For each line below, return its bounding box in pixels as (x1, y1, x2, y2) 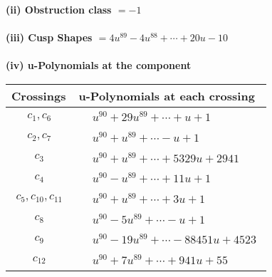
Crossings (11, 87, 66, 104)
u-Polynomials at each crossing (78, 87, 255, 104)
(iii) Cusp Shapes (6, 30, 93, 45)
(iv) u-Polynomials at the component (6, 58, 192, 73)
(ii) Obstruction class (6, 2, 112, 16)
